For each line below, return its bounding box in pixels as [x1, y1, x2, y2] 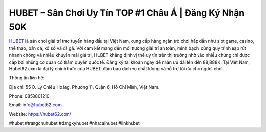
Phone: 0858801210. [9, 93, 51, 99]
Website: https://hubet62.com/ [9, 111, 71, 117]
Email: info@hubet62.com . [9, 102, 63, 108]
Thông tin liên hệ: [9, 75, 45, 81]
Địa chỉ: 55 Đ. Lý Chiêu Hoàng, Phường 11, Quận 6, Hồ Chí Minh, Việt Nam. [9, 84, 160, 90]
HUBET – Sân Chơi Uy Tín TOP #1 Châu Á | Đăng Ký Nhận [9, 7, 245, 18]
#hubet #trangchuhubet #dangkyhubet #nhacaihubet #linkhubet [9, 120, 140, 126]
